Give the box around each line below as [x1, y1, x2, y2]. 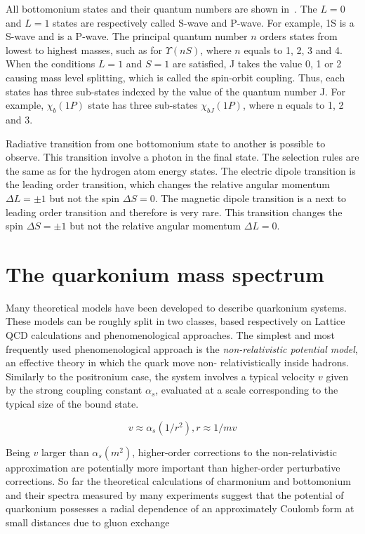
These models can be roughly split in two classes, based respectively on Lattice [6, 314, 345, 328]
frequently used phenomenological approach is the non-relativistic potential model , [6, 341, 358, 356]
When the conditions [6, 56, 95, 71]
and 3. [6, 112, 33, 126]
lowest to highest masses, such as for [6, 42, 162, 57]
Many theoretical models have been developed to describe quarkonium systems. [6, 300, 347, 314]
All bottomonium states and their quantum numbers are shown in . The [6, 1, 317, 15]
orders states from [260, 29, 338, 44]
